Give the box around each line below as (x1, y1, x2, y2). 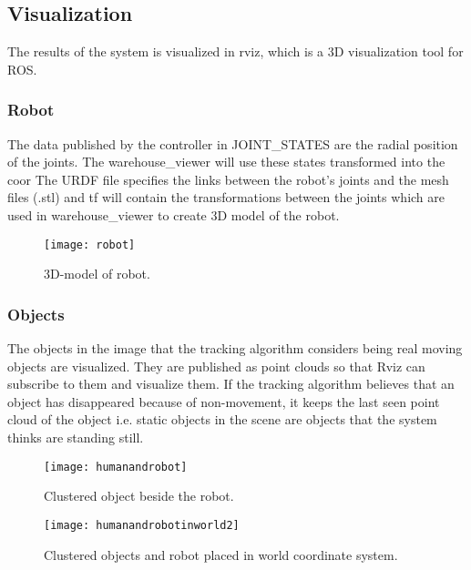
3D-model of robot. (44, 264, 150, 283)
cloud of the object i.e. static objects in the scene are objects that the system (7, 410, 437, 429)
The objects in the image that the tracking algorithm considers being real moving (7, 339, 463, 358)
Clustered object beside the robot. (44, 486, 234, 505)
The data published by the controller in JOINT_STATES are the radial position (7, 134, 458, 153)
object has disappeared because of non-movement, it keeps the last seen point (7, 392, 440, 411)
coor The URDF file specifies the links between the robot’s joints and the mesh (7, 169, 449, 188)
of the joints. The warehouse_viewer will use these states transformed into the (7, 152, 445, 171)
